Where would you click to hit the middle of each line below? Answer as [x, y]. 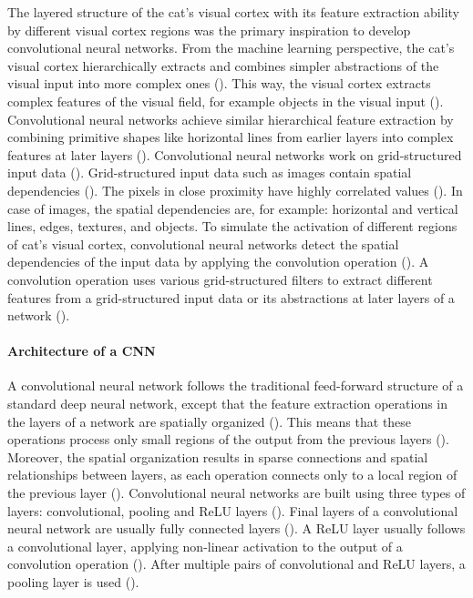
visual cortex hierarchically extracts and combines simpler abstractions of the [223, 65]
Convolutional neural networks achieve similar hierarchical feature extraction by [231, 119]
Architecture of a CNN [82, 351]
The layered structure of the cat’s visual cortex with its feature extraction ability [233, 12]
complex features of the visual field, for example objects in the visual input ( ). [226, 101]
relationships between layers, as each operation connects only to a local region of [232, 475]
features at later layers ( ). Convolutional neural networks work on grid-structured [235, 154]
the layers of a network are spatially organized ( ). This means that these [210, 421]
